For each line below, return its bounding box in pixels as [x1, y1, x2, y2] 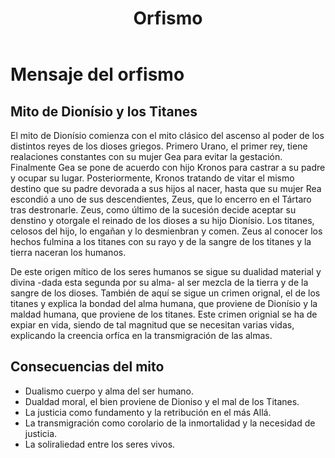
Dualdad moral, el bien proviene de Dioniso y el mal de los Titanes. [24, 395, 300, 407]
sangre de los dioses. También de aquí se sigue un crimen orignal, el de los [10, 287, 321, 299]
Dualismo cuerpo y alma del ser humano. [24, 385, 194, 397]
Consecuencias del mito [10, 358, 165, 376]
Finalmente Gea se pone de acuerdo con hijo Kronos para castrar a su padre [10, 162, 326, 173]
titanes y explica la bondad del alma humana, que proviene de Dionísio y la [10, 298, 318, 309]
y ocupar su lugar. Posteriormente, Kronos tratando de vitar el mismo [10, 172, 295, 184]
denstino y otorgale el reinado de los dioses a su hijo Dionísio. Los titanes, [10, 215, 315, 226]
